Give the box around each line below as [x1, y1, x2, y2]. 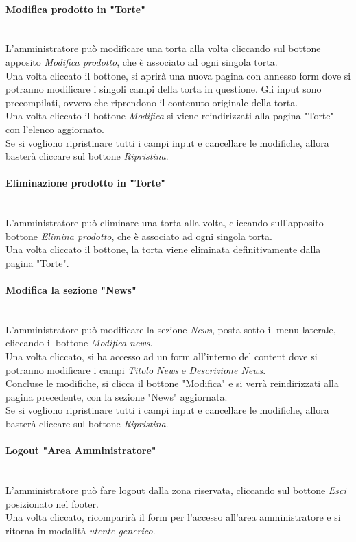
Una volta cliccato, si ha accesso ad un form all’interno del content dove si [5, 349, 318, 364]
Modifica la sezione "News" [5, 283, 137, 297]
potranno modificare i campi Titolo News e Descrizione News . [5, 362, 266, 377]
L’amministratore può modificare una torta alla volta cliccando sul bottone [5, 41, 321, 56]
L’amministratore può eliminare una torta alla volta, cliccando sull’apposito [5, 215, 324, 230]
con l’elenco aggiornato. [5, 121, 104, 136]
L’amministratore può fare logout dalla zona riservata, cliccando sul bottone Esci [5, 483, 346, 497]
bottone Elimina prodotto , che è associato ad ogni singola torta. [5, 228, 272, 243]
